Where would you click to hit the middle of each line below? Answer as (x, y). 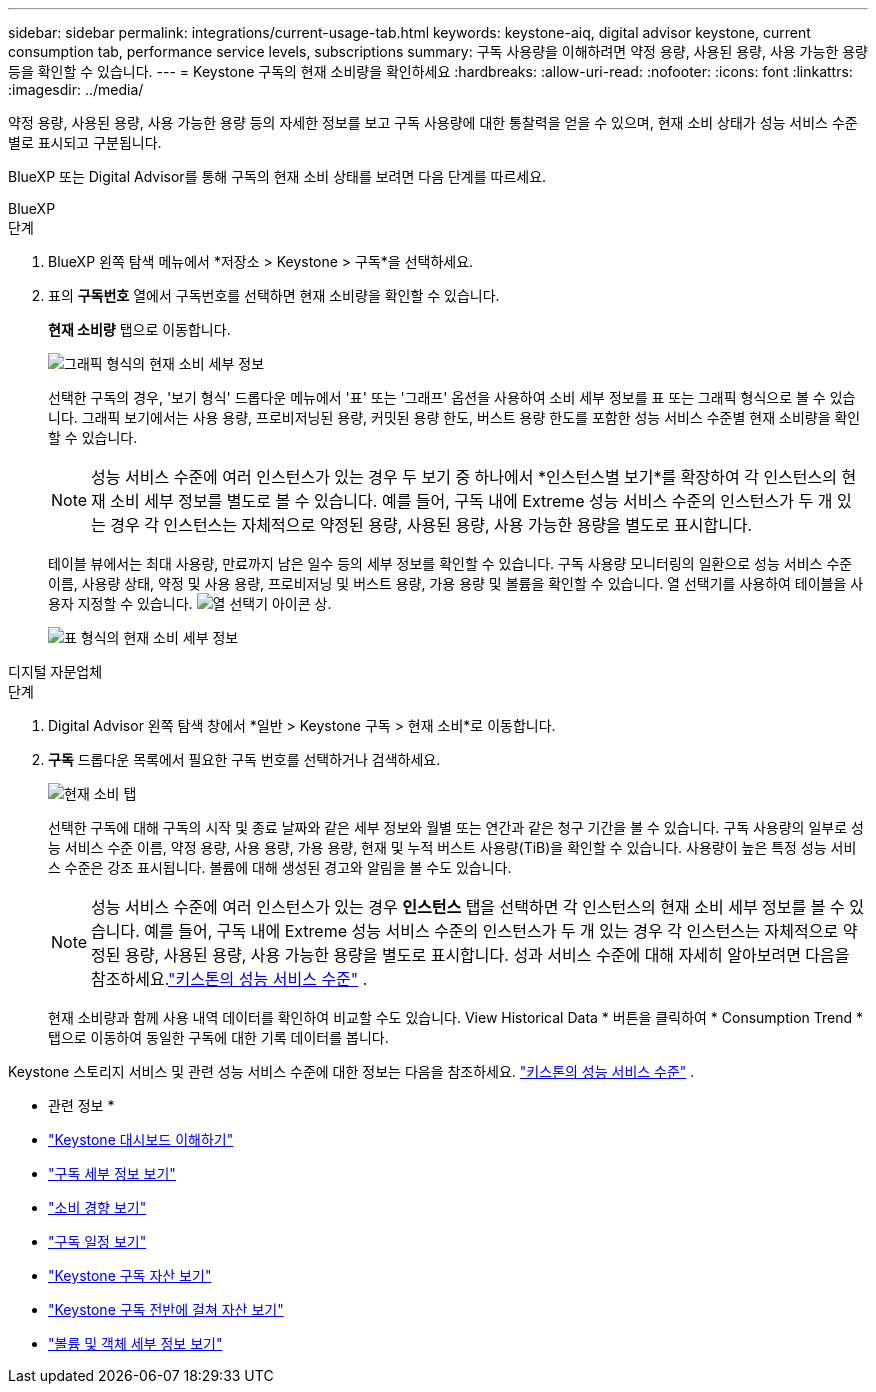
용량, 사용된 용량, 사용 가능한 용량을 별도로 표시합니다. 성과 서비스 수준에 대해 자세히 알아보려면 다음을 (487, 955)
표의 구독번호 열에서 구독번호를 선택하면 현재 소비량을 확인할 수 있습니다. (274, 295)
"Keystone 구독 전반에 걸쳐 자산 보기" (166, 1309)
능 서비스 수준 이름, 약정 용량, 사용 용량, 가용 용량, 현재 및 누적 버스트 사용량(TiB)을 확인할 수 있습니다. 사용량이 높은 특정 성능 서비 (452, 847)
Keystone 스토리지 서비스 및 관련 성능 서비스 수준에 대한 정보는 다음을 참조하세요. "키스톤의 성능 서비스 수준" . (351, 1071)
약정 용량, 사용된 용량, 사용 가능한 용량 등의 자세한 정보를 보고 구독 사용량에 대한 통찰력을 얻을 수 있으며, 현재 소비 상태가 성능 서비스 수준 (433, 122)
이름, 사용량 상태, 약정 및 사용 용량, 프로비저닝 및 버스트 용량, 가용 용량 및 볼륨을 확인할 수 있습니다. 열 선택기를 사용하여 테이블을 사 (456, 583)
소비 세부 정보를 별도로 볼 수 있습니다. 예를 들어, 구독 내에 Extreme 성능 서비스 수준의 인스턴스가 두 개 (471, 501)
